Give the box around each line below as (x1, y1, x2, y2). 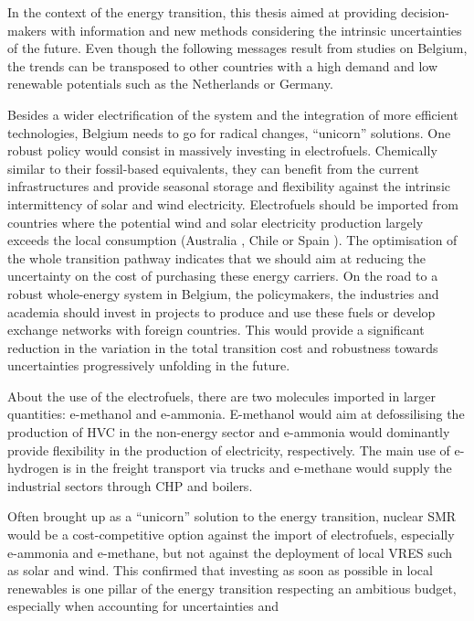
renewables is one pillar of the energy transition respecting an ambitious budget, (7, 578, 457, 597)
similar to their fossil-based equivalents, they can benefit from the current (7, 158, 419, 177)
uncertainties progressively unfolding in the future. (7, 356, 290, 375)
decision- (400, 3, 449, 21)
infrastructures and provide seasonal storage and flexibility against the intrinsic (7, 177, 450, 196)
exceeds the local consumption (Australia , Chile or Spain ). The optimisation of (7, 230, 458, 250)
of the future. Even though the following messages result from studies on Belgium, (7, 38, 468, 58)
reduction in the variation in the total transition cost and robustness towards (7, 337, 438, 357)
